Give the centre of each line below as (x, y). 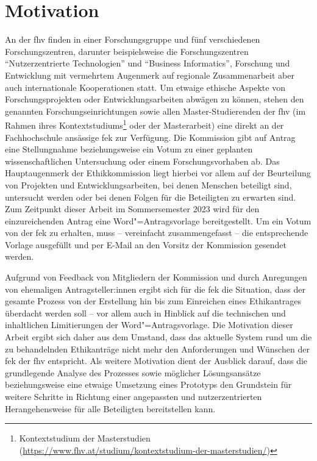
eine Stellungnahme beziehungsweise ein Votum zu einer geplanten (129, 149)
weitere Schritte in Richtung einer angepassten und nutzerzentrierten (134, 396)
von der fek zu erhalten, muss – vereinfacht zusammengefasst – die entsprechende (157, 233)
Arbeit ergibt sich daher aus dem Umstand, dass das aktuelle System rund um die (158, 337)
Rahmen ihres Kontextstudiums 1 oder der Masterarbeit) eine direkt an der (144, 124)
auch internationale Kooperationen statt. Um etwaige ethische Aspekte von (145, 87)
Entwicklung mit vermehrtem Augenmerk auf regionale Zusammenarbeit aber (150, 75)
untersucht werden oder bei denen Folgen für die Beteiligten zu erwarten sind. (151, 197)
